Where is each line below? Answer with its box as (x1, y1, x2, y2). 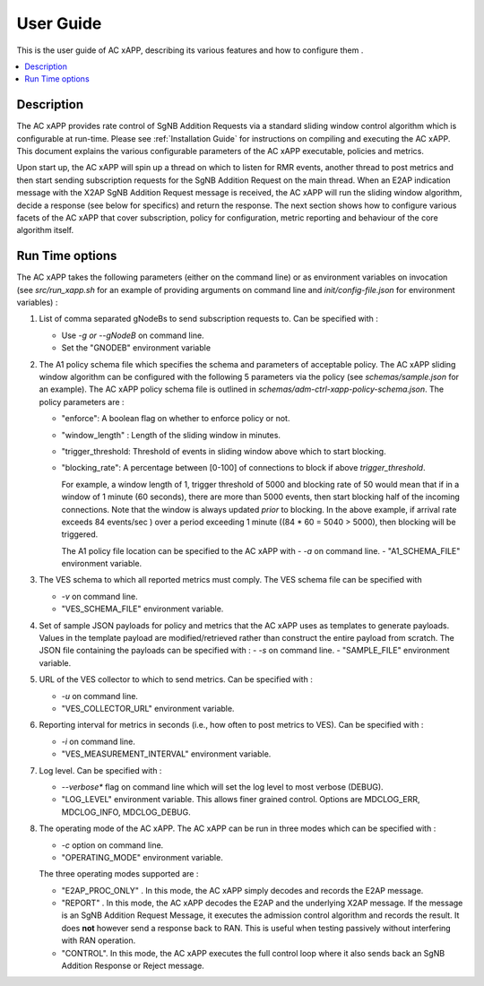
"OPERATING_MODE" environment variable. (61, 852, 223, 862)
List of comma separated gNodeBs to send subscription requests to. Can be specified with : (39, 314, 378, 324)
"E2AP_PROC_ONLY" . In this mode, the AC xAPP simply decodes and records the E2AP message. (61, 885, 424, 895)
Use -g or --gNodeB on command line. (61, 330, 205, 341)
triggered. (61, 529, 99, 540)
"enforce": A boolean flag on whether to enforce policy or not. (61, 413, 290, 424)
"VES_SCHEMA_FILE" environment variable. (61, 603, 224, 614)
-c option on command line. (61, 839, 164, 851)
